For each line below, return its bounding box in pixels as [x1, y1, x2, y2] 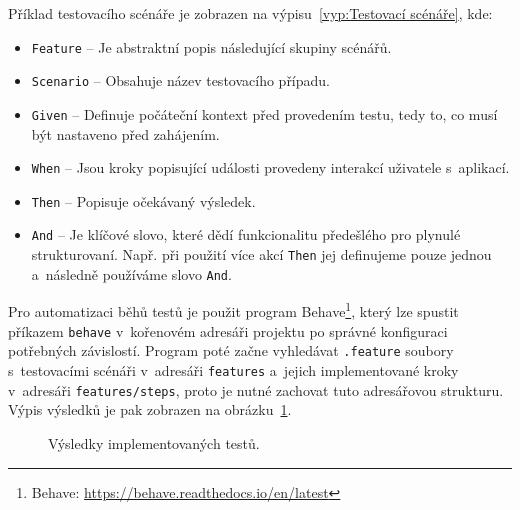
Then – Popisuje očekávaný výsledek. [31, 190, 256, 211]
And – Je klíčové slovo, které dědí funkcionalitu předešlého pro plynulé [31, 224, 461, 245]
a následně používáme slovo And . [31, 263, 232, 284]
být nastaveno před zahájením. [31, 123, 220, 144]
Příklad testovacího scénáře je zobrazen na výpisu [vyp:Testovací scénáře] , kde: [8, 3, 493, 23]
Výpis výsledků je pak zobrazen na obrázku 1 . [8, 399, 292, 420]
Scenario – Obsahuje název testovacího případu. [31, 70, 331, 91]
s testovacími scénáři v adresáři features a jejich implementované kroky [8, 360, 459, 380]
